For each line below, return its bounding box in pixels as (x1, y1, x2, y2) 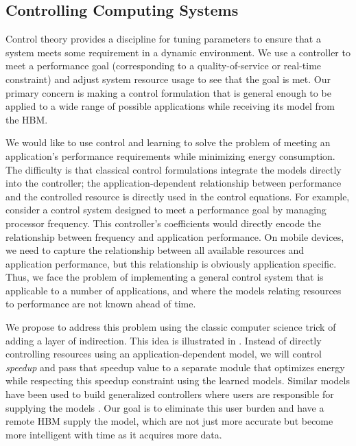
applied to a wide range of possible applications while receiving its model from (5, 99, 335, 113)
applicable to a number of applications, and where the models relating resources (5, 283, 342, 297)
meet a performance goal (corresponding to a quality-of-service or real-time (5, 58, 322, 73)
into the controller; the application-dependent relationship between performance (5, 176, 342, 190)
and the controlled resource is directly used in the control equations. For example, (5, 189, 350, 203)
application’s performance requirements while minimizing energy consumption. (5, 148, 335, 163)
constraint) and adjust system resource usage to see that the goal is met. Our (5, 71, 331, 86)
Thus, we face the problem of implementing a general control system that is (5, 270, 324, 284)
